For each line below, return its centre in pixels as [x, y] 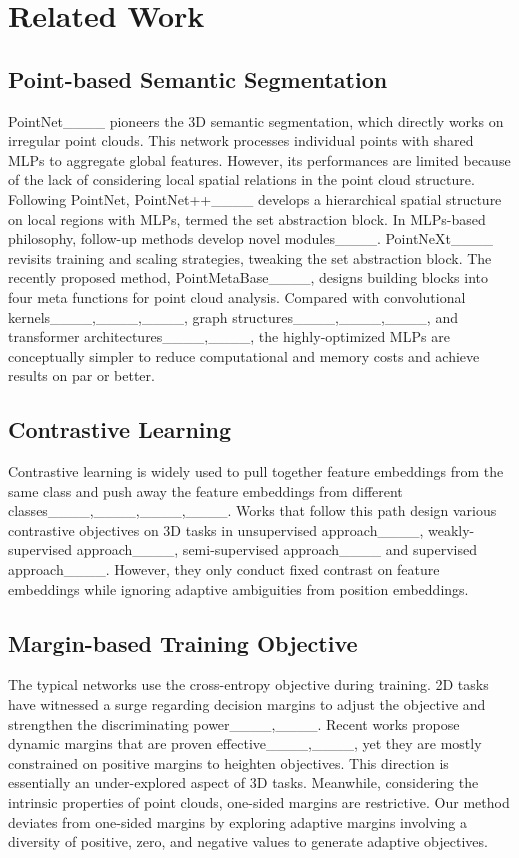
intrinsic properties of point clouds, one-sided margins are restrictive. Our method [259, 802]
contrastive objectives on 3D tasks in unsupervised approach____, [216, 529]
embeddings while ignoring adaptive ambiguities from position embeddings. [238, 588]
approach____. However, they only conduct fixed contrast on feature [224, 569]
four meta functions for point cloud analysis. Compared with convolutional [237, 296]
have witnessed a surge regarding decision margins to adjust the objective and [247, 704]
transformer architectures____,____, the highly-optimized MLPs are [229, 336]
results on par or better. [81, 375]
